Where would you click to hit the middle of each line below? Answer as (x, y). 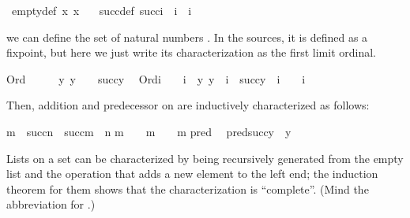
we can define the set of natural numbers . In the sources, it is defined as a (187, 37)
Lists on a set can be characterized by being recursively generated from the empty (205, 158)
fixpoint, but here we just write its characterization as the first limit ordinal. (192, 52)
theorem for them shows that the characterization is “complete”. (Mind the (188, 188)
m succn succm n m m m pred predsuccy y (149, 131)
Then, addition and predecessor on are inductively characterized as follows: (188, 105)
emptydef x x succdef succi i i (102, 10)
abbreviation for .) (51, 204)
